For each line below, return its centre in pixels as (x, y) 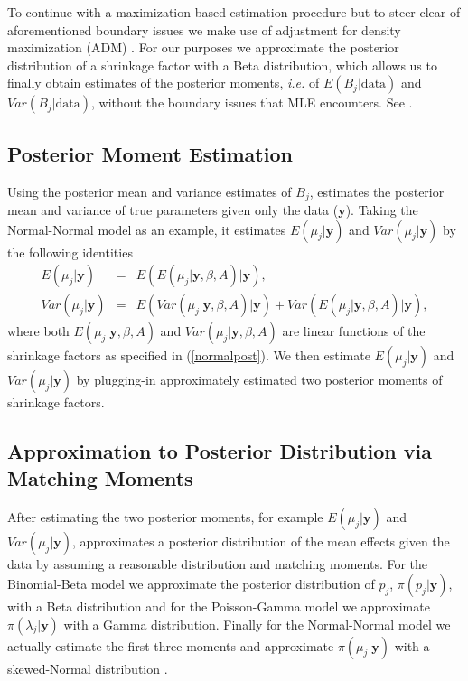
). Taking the (382, 210)
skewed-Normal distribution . (88, 668)
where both (38, 331)
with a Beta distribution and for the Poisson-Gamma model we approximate (219, 606)
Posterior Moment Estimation (150, 153)
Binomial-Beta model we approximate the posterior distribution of (191, 584)
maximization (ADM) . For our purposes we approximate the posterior (203, 47)
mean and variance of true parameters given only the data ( (173, 210)
